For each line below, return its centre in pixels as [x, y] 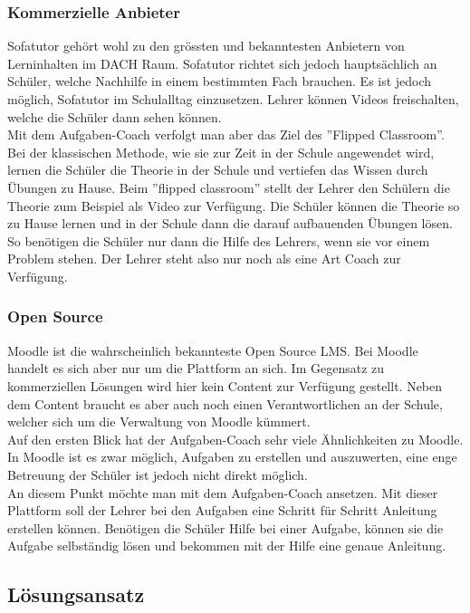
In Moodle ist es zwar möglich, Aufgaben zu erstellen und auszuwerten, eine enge [232, 457]
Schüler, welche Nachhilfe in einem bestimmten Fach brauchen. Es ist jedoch [220, 81]
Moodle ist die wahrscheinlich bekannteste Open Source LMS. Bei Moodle [213, 350]
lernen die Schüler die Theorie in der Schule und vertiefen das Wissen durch [218, 170]
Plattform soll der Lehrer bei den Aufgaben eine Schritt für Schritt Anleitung [222, 510]
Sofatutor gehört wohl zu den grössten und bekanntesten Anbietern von [206, 46]
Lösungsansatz [76, 594]
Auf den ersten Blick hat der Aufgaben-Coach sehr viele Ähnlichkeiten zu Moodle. [235, 439]
